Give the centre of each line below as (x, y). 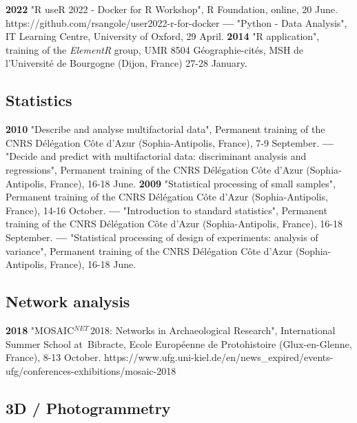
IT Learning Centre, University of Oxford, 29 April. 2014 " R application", (163, 36)
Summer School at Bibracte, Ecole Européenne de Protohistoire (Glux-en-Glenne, (179, 343)
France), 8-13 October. (53, 357)
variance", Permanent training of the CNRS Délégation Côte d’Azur (149, 250)
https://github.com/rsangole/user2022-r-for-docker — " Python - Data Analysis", (176, 22)
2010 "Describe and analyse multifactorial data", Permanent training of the (165, 129)
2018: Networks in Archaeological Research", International (213, 330)
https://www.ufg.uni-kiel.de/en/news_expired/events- (218, 357)
